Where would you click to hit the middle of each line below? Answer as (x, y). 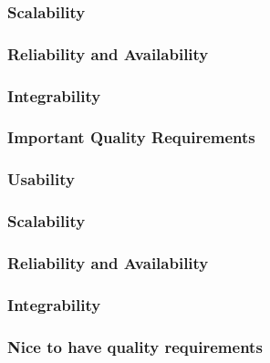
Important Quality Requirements (131, 137)
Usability (41, 179)
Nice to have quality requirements (135, 346)
